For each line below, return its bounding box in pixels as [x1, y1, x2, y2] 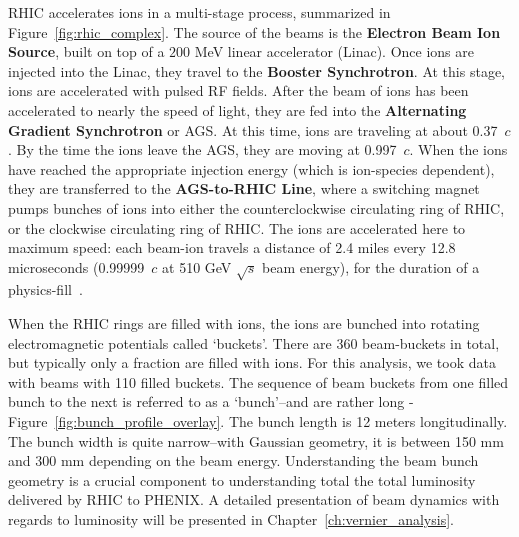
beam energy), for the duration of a [262, 256, 480, 277]
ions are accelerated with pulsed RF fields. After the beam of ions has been [8, 80, 469, 101]
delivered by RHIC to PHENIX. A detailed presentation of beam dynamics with [8, 489, 500, 510]
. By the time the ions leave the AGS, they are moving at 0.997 [8, 139, 397, 160]
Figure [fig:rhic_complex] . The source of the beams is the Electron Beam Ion [8, 21, 501, 42]
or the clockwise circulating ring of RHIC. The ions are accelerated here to [8, 217, 466, 238]
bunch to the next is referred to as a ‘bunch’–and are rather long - [8, 391, 414, 412]
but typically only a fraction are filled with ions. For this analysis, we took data [8, 352, 496, 373]
